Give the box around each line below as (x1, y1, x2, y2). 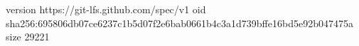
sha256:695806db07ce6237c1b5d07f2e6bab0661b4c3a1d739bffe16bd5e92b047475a (6, 15, 353, 30)
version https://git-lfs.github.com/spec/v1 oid (6, 2, 206, 16)
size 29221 (6, 29, 50, 44)
